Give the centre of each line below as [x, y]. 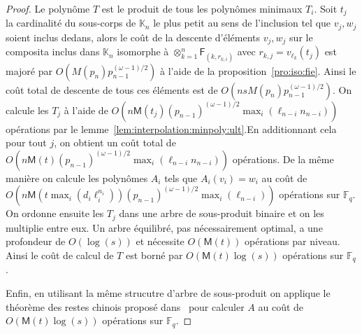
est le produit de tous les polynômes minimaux [202, 8]
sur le [301, 37]
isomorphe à [143, 51]
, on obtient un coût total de [115, 142]
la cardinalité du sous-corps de [71, 23]
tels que [181, 178]
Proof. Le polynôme [48, 8]
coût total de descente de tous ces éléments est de [112, 89]
